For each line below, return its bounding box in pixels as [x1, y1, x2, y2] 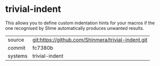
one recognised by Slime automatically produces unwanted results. [5, 25, 144, 31]
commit [8, 44, 26, 51]
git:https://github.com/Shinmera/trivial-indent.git [32, 36, 148, 43]
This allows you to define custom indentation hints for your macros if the [5, 20, 155, 26]
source [8, 36, 24, 43]
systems [8, 52, 28, 59]
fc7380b [32, 44, 54, 51]
